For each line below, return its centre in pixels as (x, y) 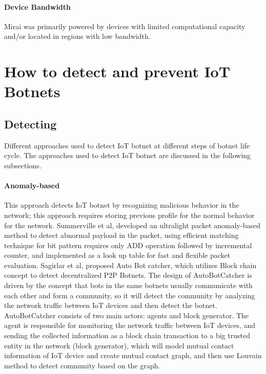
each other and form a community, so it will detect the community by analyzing (130, 295)
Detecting (30, 124)
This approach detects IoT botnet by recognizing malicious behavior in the (122, 205)
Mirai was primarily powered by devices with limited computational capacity (125, 26)
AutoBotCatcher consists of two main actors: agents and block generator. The (127, 315)
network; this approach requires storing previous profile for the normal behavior (129, 215)
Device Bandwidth (38, 6)
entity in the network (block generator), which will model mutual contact (119, 345)
